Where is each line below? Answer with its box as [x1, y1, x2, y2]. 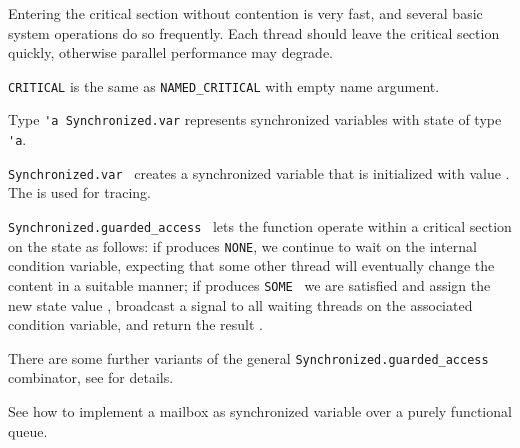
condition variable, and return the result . [8, 314, 263, 335]
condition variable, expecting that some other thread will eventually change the [8, 255, 495, 276]
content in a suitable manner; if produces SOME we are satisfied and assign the [8, 274, 491, 295]
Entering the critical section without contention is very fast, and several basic [8, 3, 483, 23]
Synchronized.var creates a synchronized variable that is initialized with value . [8, 162, 510, 183]
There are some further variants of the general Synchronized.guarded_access [8, 347, 489, 368]
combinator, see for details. [8, 367, 174, 388]
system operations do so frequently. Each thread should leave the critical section [8, 22, 500, 43]
